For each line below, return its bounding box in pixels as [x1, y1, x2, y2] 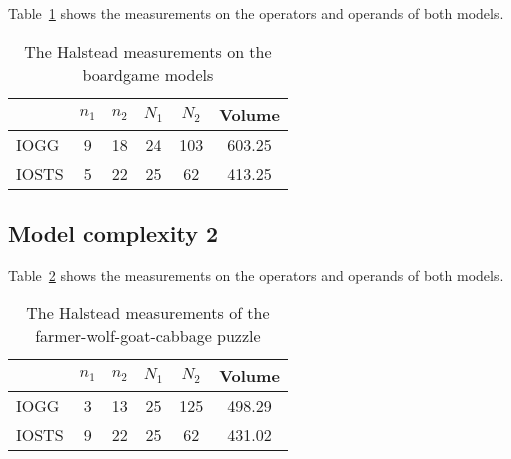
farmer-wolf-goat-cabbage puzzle [35, 324, 261, 348]
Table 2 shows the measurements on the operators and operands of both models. [8, 264, 504, 285]
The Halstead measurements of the [26, 301, 270, 325]
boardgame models [82, 62, 214, 86]
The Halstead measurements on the [24, 39, 272, 63]
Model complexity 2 [8, 217, 219, 248]
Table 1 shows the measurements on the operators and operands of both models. [8, 3, 504, 23]
